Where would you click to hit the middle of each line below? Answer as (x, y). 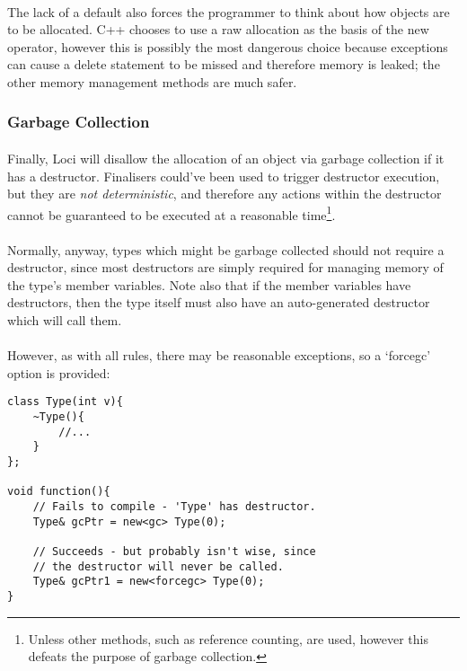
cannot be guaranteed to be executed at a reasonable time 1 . (172, 213)
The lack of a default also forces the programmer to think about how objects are (229, 11)
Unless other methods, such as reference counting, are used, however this (228, 638)
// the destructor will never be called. (158, 566)
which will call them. (65, 320)
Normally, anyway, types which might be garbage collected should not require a (226, 249)
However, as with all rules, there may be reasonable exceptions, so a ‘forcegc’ (219, 355)
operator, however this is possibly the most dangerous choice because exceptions (228, 46)
